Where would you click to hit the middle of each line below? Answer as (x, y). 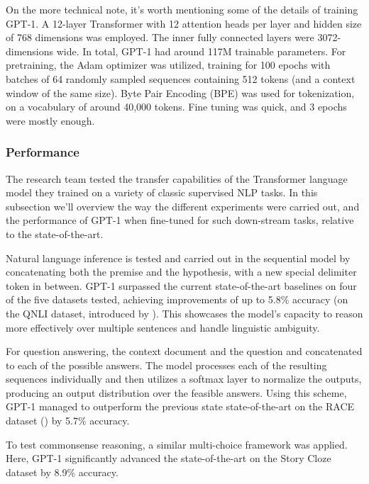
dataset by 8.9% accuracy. (62, 472)
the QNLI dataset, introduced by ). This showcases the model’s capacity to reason (184, 313)
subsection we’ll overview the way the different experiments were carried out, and (183, 206)
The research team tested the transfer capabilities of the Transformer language (177, 178)
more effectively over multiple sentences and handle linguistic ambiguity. (163, 327)
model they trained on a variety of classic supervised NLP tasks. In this (162, 192)
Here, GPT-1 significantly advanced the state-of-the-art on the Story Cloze (169, 458)
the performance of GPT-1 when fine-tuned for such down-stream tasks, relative (180, 220)
